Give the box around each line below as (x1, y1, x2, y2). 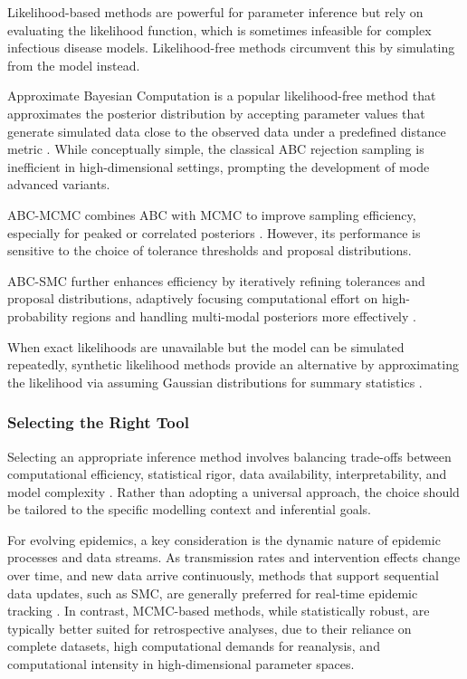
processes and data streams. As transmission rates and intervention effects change (7, 548, 461, 567)
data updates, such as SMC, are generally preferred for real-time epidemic (7, 583, 418, 602)
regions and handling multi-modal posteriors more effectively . (71, 306, 416, 325)
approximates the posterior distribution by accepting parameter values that (7, 103, 425, 122)
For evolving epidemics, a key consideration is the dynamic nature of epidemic (7, 530, 441, 549)
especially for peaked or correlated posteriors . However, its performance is (7, 223, 421, 242)
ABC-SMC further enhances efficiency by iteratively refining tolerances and (7, 271, 425, 290)
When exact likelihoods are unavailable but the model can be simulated (7, 337, 405, 356)
